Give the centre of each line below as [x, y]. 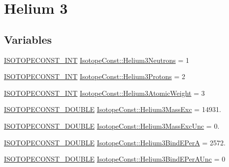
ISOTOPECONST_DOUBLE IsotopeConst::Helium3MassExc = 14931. [113, 109]
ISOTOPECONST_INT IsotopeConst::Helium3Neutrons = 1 [97, 60]
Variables [28, 39]
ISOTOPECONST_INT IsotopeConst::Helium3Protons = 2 [95, 76]
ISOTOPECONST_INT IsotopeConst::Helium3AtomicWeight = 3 [104, 93]
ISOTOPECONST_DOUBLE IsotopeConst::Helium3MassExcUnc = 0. [112, 125]
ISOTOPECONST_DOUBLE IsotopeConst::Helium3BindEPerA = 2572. [115, 142]
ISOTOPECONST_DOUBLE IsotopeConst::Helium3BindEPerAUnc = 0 [115, 159]
